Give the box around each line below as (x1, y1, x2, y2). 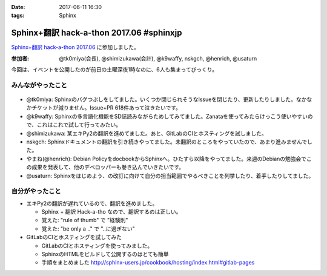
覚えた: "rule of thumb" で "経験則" (41, 217, 128, 224)
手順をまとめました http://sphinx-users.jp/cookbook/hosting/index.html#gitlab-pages (41, 259, 255, 266)
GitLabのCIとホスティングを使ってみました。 (41, 242, 153, 249)
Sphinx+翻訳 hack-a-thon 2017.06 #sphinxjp (11, 28, 182, 38)
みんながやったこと (11, 80, 68, 89)
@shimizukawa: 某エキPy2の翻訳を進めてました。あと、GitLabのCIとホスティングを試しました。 (26, 130, 268, 137)
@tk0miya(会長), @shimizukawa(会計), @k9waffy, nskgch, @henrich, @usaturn (59, 54, 257, 62)
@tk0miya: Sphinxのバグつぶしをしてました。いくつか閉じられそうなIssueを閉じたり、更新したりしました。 (26, 96, 297, 103)
